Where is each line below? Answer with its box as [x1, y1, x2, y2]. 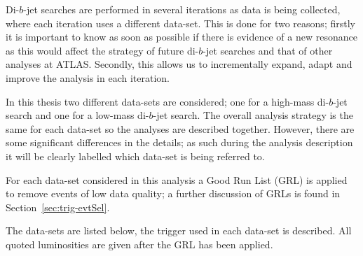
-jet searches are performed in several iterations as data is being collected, [23, 2, 341, 16]
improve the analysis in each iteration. [6, 70, 170, 85]
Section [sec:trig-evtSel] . [6, 199, 110, 214]
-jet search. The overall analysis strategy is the [153, 108, 353, 122]
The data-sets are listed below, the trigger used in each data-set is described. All [6, 223, 352, 238]
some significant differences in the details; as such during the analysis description [6, 135, 353, 150]
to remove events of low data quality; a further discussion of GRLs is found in [6, 186, 341, 201]
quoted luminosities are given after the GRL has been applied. [6, 236, 273, 251]
